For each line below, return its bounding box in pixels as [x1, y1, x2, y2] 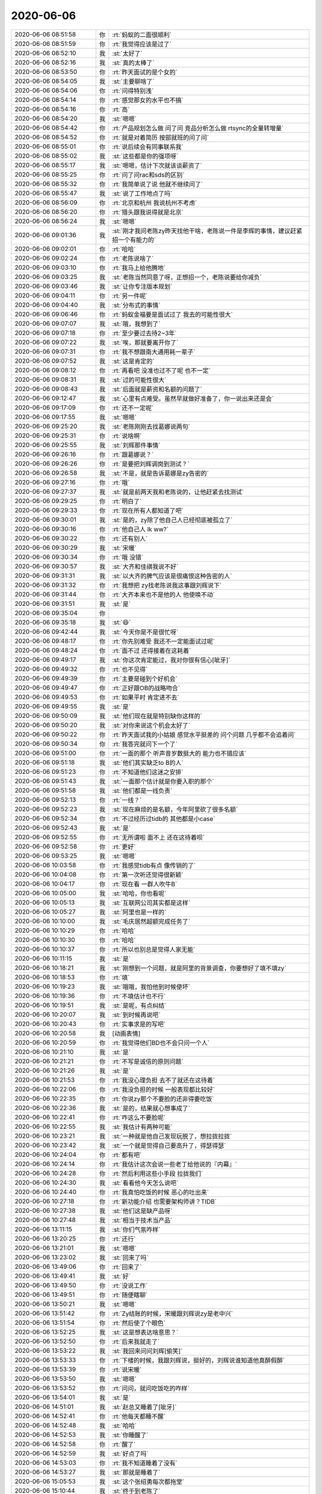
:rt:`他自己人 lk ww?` [112, 525, 169, 533]
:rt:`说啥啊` [112, 431, 142, 440]
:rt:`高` [112, 105, 130, 114]
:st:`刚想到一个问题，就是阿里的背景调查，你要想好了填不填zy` [112, 964, 286, 972]
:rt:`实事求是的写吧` [112, 1020, 166, 1028]
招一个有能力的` [112, 235, 156, 244]
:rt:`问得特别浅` [112, 87, 154, 95]
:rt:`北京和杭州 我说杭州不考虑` [112, 198, 197, 207]
